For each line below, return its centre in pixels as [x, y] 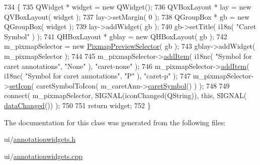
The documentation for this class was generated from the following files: [115, 122]
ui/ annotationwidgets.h [40, 139]
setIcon [20, 85]
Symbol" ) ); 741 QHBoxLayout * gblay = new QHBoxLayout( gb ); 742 [116, 36]
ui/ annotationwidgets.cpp [44, 156]
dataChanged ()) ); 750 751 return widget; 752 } [77, 105]
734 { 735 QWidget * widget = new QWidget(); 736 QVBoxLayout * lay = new [128, 7]
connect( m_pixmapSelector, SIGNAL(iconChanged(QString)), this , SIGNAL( [125, 95]
